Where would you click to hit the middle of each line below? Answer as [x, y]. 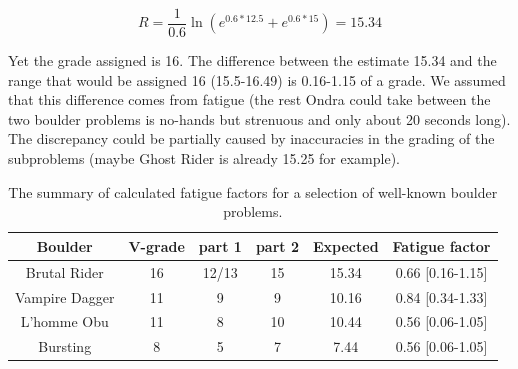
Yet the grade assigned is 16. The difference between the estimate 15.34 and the [252, 60]
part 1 [220, 245]
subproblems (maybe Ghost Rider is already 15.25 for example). [204, 158]
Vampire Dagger [65, 296]
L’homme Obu [64, 321]
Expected [345, 245]
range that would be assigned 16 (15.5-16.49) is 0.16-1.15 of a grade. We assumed [257, 79]
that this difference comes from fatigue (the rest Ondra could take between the [249, 99]
